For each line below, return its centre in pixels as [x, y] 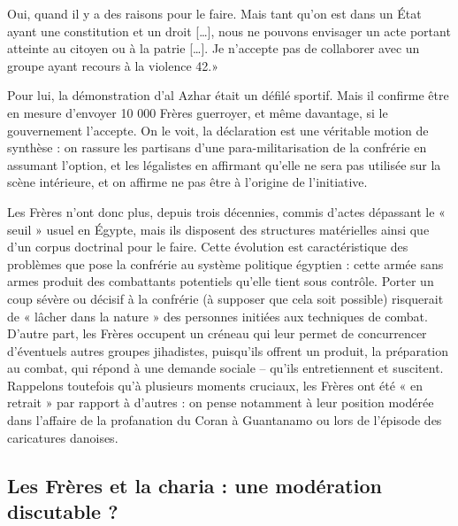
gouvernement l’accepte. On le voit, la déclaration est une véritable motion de [218, 130]
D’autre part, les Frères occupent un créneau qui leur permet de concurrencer [217, 333]
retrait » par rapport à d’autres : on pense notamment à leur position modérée [221, 402]
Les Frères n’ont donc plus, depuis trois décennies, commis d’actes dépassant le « [226, 211]
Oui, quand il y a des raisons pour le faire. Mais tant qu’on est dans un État [214, 13]
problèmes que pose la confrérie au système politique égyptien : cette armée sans [225, 263]
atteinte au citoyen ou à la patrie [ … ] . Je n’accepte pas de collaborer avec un [214, 48]
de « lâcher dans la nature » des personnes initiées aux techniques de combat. [218, 316]
